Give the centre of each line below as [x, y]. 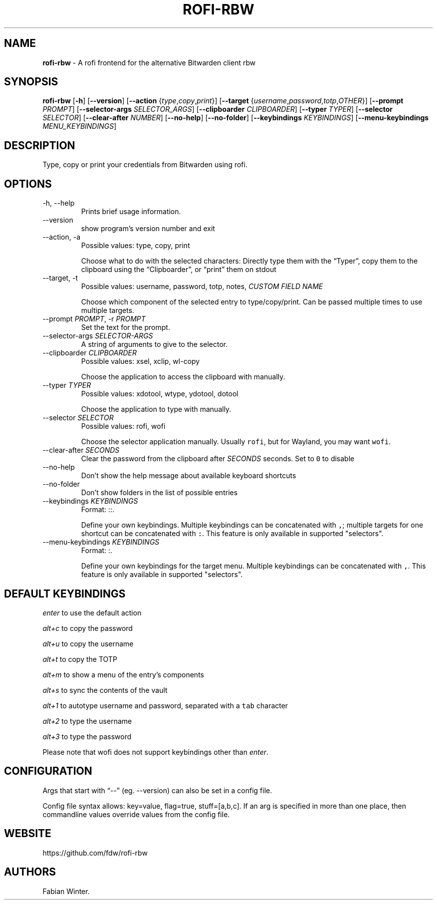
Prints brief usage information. [131, 212]
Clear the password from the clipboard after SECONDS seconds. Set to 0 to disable [218, 459]
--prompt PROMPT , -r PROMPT [94, 319]
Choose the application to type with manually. [156, 409]
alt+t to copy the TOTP [80, 659]
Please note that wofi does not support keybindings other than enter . [156, 752]
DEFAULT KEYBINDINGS [65, 594]
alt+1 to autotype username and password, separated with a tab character [165, 705]
